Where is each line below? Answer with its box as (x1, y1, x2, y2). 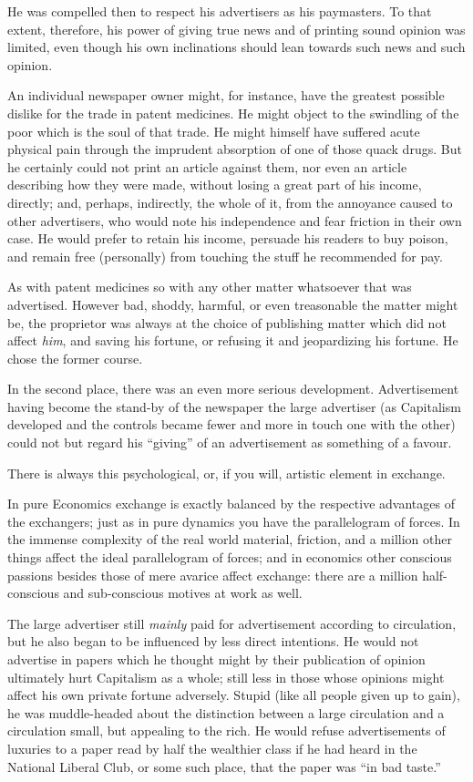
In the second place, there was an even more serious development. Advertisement (7, 379, 459, 398)
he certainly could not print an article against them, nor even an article (7, 157, 407, 176)
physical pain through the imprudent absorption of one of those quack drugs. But (7, 139, 462, 159)
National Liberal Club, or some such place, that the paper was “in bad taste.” (7, 756, 441, 776)
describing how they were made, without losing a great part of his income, (7, 175, 422, 194)
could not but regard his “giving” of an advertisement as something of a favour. (7, 433, 452, 452)
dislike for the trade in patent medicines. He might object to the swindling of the (7, 103, 459, 122)
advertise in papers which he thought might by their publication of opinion (7, 650, 426, 668)
